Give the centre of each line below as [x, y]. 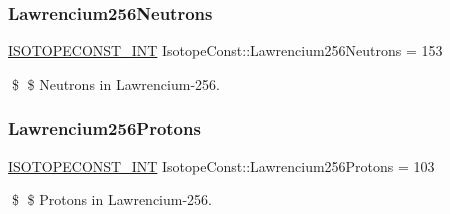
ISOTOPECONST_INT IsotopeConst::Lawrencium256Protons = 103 [221, 165]
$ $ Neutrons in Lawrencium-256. [115, 83]
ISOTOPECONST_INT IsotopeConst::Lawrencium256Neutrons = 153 [225, 50]
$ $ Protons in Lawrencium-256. [111, 199]
